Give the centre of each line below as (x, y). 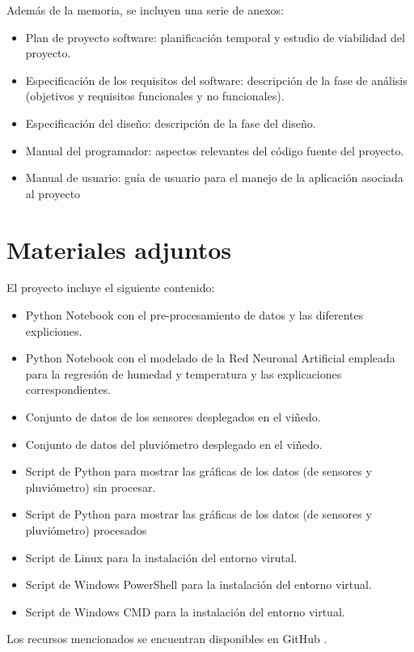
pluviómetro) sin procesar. (91, 487)
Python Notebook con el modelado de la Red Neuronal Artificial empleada (210, 358)
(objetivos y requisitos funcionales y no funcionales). (155, 96)
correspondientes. (68, 390)
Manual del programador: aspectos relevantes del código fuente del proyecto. (215, 150)
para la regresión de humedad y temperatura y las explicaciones (184, 373)
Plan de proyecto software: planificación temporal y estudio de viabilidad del (215, 37)
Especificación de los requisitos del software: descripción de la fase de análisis (216, 80)
